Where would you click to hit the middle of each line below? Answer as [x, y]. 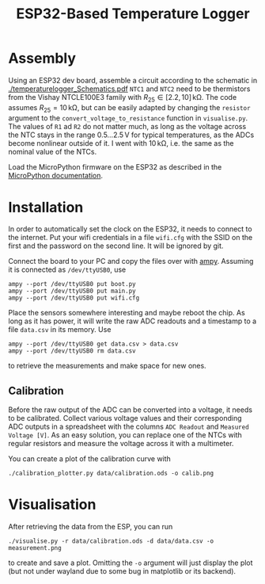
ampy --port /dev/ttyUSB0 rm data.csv [72, 351]
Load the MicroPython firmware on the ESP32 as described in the [115, 166]
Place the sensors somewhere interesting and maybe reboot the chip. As [127, 313]
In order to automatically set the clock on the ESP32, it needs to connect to [130, 229]
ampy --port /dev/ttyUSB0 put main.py [72, 291]
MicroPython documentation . [56, 175]
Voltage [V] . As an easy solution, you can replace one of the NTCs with [125, 435]
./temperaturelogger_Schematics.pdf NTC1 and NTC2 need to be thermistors [129, 89]
